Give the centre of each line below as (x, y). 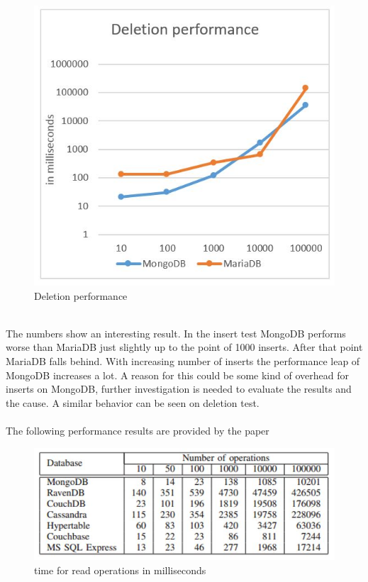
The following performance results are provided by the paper (138, 431)
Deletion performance (81, 295)
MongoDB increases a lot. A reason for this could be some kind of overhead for (177, 375)
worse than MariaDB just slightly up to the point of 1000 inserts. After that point (184, 347)
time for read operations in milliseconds (120, 570)
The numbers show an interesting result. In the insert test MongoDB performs (176, 333)
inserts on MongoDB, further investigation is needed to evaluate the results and (179, 389)
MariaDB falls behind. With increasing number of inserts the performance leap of (183, 361)
